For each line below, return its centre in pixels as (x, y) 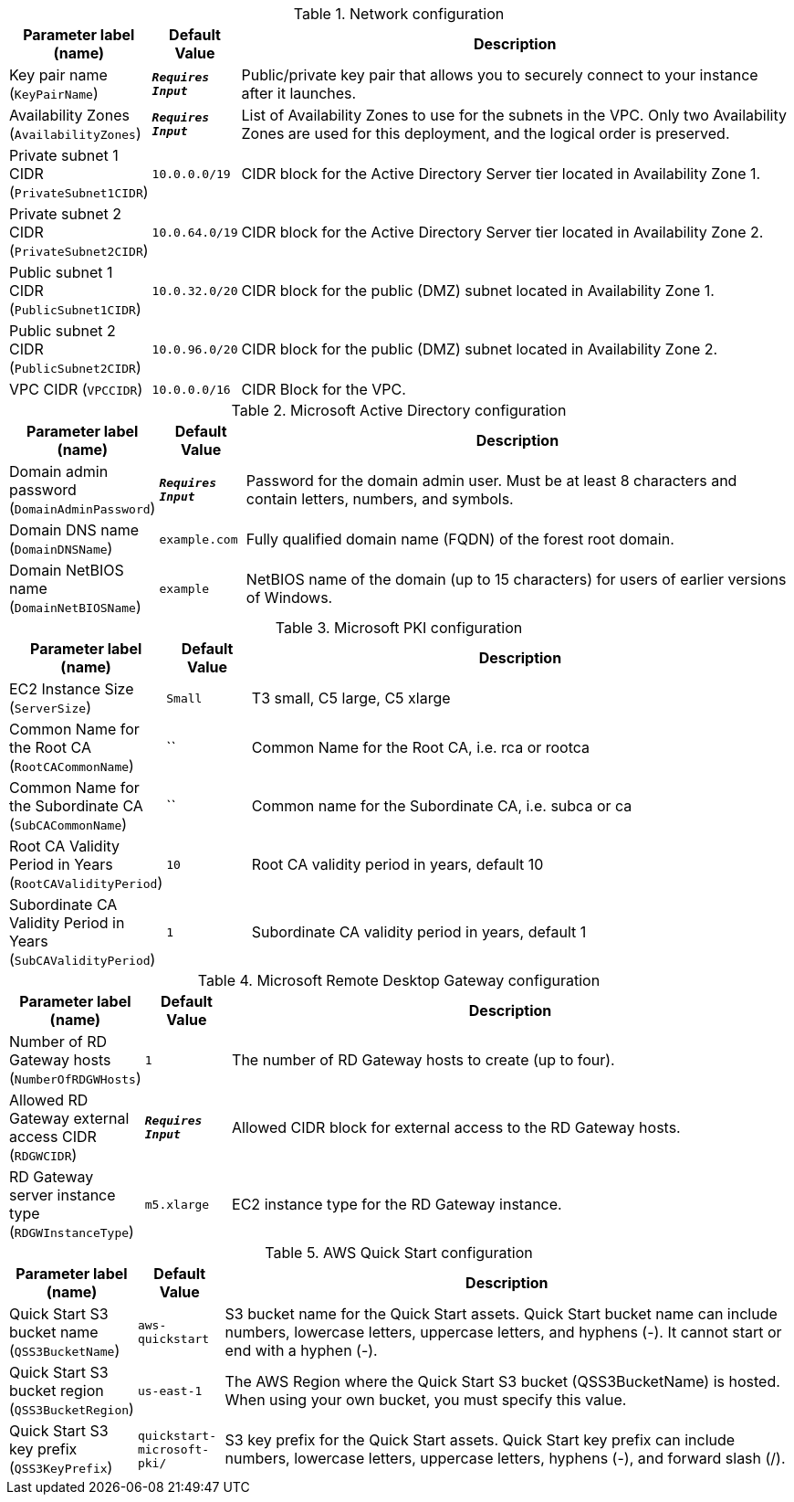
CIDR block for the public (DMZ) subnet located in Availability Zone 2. (480, 349)
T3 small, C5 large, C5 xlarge (351, 698)
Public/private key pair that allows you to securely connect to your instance (500, 75)
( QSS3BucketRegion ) (72, 1409)
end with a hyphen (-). (301, 1350)
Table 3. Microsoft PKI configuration (399, 628)
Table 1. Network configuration (399, 14)
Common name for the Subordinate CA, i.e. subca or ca (442, 806)
